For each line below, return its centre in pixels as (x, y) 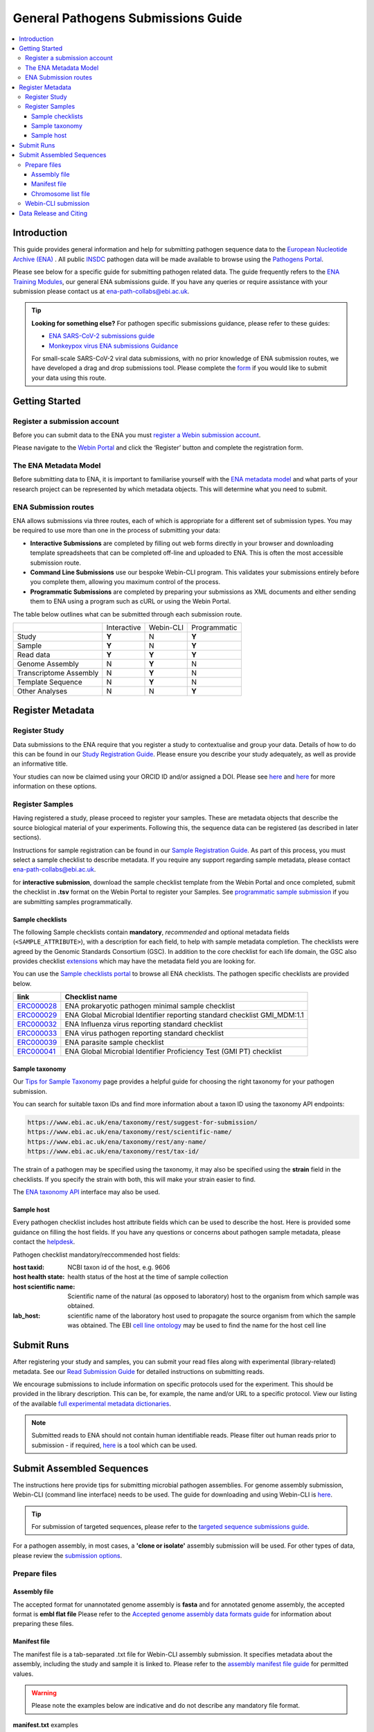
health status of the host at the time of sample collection (148, 1277)
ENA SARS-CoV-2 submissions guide (102, 336)
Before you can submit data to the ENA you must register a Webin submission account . (137, 435)
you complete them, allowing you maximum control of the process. (125, 582)
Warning (44, 1693)
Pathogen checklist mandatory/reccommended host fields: (96, 1255)
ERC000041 (36, 1052)
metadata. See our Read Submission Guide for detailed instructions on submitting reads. (139, 1371)
